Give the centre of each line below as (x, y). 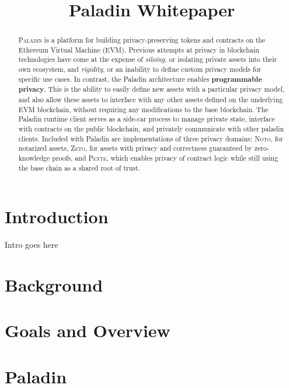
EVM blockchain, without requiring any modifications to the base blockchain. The (143, 109)
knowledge (34, 158)
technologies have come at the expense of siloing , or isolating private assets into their (148, 59)
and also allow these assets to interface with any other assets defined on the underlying (151, 100)
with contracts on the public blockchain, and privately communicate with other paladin (151, 129)
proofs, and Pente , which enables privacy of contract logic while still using (165, 158)
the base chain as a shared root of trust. (79, 167)
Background (54, 285)
